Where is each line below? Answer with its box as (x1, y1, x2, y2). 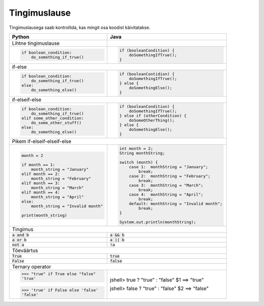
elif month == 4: (21, 189, 60, 195)
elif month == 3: (21, 180, 60, 186)
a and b (12, 232, 29, 238)
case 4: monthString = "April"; (129, 192, 203, 197)
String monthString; (119, 151, 165, 156)
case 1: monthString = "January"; (129, 164, 208, 170)
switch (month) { (119, 160, 158, 165)
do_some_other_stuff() (31, 120, 82, 125)
